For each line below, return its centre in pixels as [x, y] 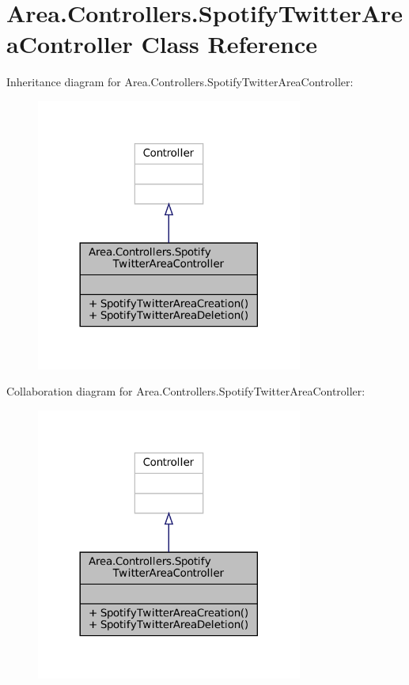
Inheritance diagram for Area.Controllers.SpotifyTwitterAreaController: [180, 82]
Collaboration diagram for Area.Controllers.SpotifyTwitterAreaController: [186, 391]
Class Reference [229, 44]
